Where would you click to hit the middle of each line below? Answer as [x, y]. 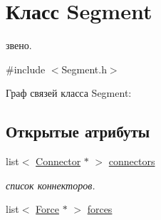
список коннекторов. [51, 185]
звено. [19, 45]
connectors [132, 161]
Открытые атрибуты [78, 131]
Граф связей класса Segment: [69, 93]
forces [100, 209]
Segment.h [84, 69]
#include [26, 69]
